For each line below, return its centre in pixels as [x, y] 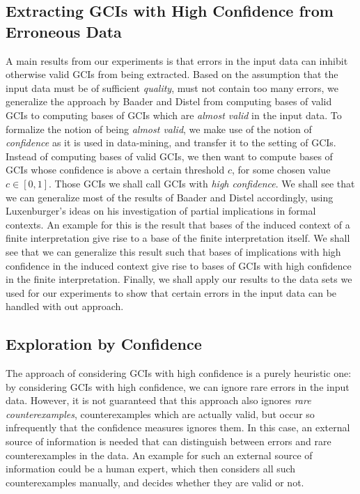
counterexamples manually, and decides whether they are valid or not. [155, 482]
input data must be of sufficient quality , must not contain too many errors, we [172, 87]
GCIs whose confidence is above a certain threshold [115, 170]
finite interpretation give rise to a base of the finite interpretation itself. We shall [178, 238]
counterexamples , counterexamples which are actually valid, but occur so [160, 414]
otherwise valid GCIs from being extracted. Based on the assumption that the [172, 74]
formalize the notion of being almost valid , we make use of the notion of [159, 129]
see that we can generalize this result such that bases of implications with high [173, 251]
